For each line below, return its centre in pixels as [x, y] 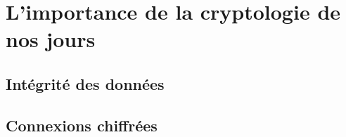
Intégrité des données [85, 83]
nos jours [51, 39]
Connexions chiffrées [82, 125]
